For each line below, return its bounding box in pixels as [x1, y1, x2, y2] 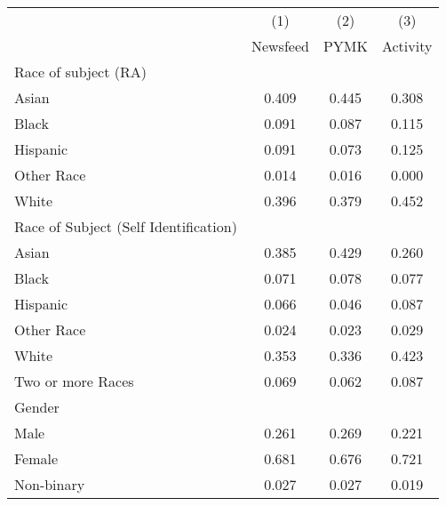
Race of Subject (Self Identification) [14, 216, 237, 237]
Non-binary [14, 474, 85, 494]
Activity [381, 36, 433, 56]
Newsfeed [251, 36, 309, 56]
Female [14, 448, 59, 469]
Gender [14, 397, 60, 417]
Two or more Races [14, 371, 134, 391]
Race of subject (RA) [14, 61, 147, 82]
